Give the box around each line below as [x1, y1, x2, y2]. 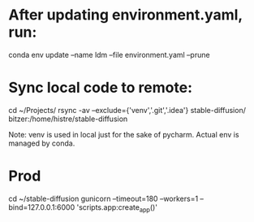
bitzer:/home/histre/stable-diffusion [8, 114, 128, 124]
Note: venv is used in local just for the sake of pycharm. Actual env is [8, 129, 239, 139]
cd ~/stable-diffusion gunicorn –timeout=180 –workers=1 [8, 194, 199, 203]
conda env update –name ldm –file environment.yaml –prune [8, 50, 210, 59]
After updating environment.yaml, [8, 6, 243, 24]
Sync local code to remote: [8, 79, 193, 97]
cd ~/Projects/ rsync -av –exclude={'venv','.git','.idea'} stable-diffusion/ [8, 105, 246, 115]
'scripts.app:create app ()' [76, 202, 158, 214]
